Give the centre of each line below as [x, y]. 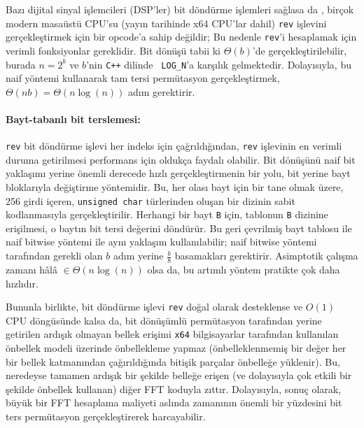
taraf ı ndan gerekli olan [54, 256]
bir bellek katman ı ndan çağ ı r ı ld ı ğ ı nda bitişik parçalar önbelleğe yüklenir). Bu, [173, 361]
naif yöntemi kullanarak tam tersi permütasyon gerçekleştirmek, [143, 78]
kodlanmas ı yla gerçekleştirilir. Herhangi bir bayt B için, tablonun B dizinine [167, 214]
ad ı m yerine [138, 256]
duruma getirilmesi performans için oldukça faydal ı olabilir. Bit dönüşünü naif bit [181, 159]
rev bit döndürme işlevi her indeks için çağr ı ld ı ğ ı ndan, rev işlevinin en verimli [174, 146]
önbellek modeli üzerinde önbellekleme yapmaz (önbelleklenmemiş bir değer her [176, 348]
